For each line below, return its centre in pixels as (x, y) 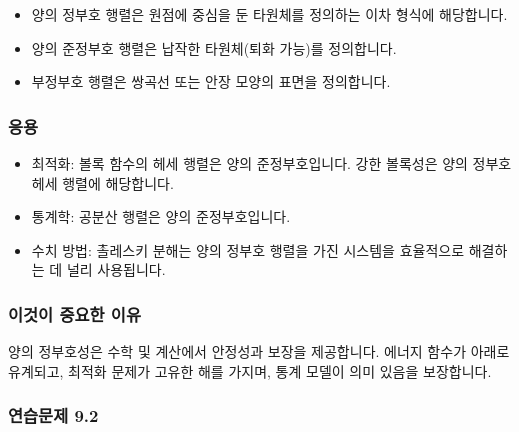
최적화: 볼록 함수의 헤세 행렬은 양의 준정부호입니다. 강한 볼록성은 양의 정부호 (271, 163)
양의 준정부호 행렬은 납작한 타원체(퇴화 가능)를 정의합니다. (214, 47)
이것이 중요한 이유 (74, 313)
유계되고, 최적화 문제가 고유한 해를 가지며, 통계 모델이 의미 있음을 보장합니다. (250, 370)
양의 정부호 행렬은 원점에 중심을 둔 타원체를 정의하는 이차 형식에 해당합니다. (269, 14)
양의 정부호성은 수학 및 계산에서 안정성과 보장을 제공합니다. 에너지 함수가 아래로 (259, 351)
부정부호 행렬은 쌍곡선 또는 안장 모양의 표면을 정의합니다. (211, 81)
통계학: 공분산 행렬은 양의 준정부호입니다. (161, 216)
